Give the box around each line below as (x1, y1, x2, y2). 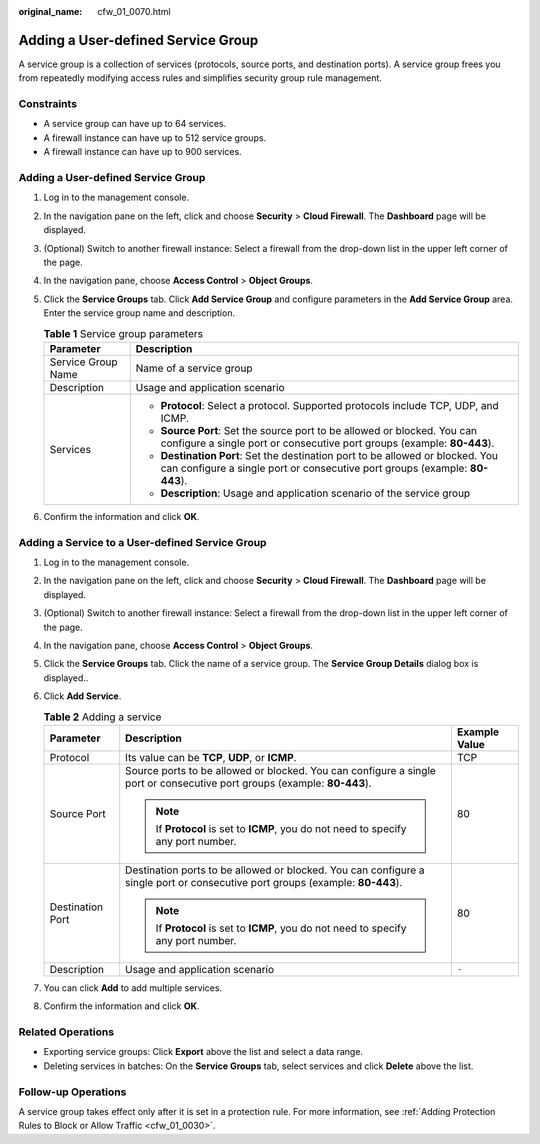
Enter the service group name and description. (43, 307, 235, 319)
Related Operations (18, 1025, 115, 1039)
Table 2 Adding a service (43, 710, 162, 724)
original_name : (18, 6, 83, 17)
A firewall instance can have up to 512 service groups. (43, 131, 267, 144)
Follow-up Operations (18, 1085, 127, 1099)
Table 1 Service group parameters (43, 326, 204, 340)
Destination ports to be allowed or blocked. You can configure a (125, 863, 425, 877)
